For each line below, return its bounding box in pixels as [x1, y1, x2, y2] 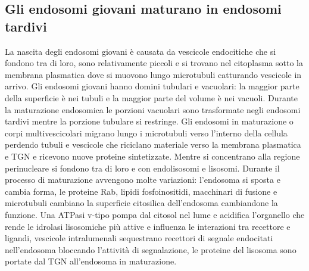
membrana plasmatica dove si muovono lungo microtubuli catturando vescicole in [5, 68, 302, 80]
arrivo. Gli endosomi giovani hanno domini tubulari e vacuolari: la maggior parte [5, 80, 299, 92]
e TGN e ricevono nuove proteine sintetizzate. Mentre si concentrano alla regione [5, 149, 300, 162]
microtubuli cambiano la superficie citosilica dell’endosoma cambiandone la [5, 197, 278, 209]
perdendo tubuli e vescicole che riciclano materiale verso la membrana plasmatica [5, 138, 301, 151]
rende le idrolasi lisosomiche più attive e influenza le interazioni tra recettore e [5, 220, 291, 232]
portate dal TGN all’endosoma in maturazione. [5, 255, 177, 267]
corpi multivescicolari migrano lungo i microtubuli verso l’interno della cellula [5, 126, 288, 139]
